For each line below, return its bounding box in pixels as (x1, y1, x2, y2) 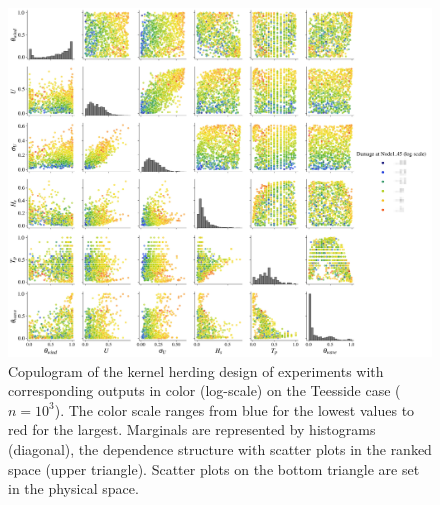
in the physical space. (8, 478, 139, 499)
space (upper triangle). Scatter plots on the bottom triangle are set (8, 458, 420, 479)
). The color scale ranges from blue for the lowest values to (54, 399, 415, 420)
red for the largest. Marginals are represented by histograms (8, 419, 376, 440)
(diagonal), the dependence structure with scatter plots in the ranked (8, 439, 432, 460)
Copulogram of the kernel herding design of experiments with (8, 360, 384, 381)
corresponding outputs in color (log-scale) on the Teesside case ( (8, 380, 401, 401)
